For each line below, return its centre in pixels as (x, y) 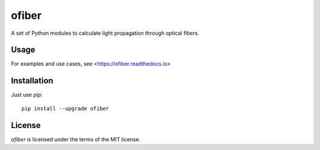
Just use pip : (27, 95)
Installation (32, 81)
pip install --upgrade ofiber (65, 108)
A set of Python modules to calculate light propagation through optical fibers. (105, 33)
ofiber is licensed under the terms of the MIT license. (76, 139)
